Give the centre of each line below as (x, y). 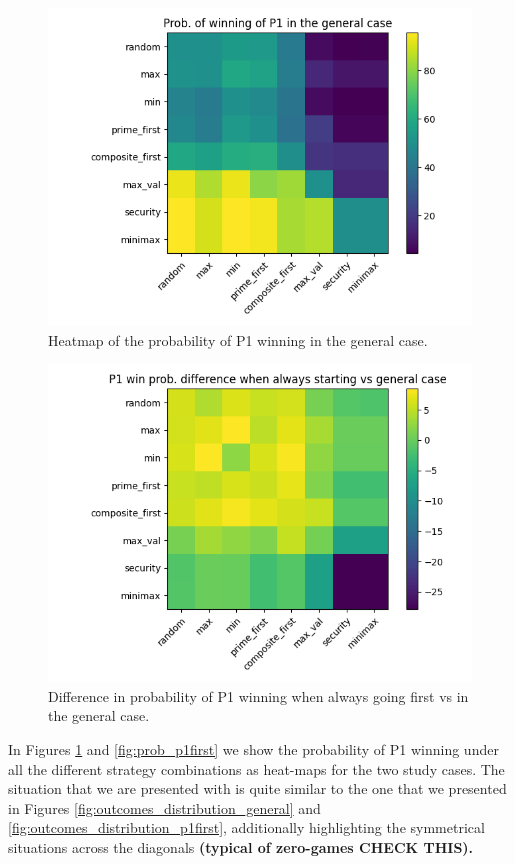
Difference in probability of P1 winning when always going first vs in (258, 695)
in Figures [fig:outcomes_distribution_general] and (164, 807)
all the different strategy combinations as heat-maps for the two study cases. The (256, 768)
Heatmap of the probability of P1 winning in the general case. (238, 339)
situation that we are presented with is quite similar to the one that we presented (257, 788)
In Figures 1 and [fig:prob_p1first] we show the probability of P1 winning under (253, 748)
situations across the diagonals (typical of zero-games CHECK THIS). (241, 846)
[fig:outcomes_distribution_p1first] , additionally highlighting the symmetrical (246, 827)
